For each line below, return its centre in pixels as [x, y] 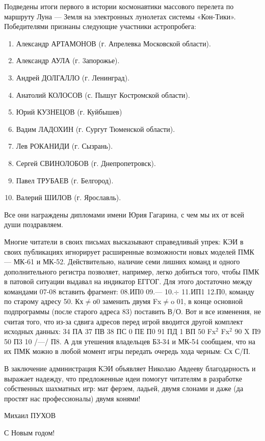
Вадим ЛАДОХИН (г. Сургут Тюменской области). [96, 129]
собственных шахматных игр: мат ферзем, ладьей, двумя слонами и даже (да [124, 388]
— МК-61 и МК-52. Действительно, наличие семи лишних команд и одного [122, 261]
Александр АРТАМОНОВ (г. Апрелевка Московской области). [113, 43]
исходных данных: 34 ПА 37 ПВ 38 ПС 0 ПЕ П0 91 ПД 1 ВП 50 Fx [110, 331]
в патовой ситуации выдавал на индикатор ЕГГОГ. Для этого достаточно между [128, 281]
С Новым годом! [30, 432]
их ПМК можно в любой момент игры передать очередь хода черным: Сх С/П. [127, 351]
